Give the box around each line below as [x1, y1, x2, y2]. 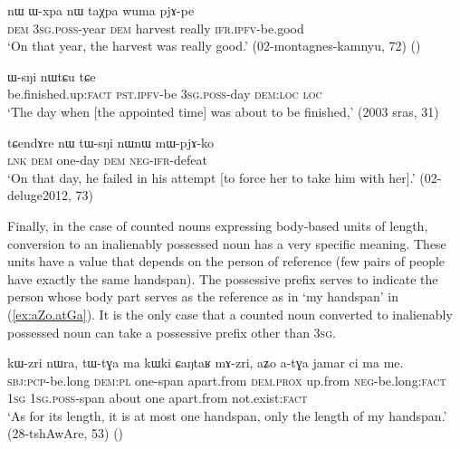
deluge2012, [7, 186, 72, 205]
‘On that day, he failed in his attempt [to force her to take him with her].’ [7, 167, 416, 186]
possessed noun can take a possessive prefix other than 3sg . [7, 322, 336, 341]
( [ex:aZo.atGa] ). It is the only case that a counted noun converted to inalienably [7, 304, 453, 323]
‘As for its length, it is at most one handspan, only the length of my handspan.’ [7, 406, 447, 425]
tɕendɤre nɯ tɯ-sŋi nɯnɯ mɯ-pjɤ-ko [7, 132, 215, 151]
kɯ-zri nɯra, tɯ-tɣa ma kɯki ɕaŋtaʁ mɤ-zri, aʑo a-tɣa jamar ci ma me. [7, 353, 404, 372]
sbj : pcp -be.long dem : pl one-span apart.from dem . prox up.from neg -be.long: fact [7, 370, 446, 389]
